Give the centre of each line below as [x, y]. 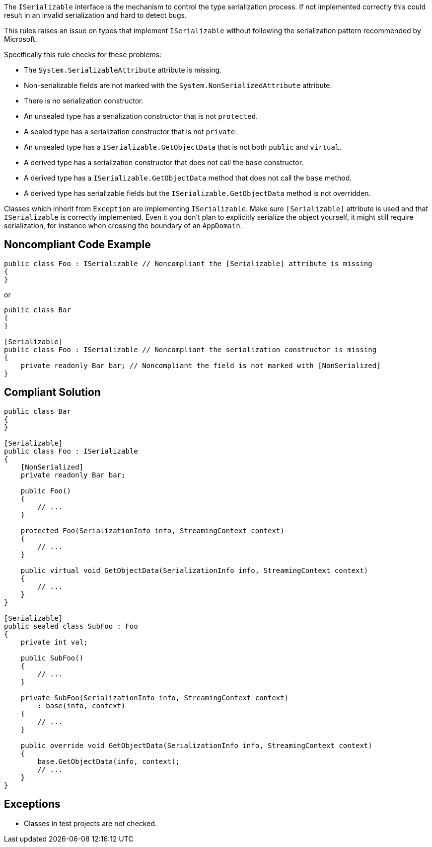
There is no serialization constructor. [84, 101]
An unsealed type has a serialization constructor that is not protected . [141, 116]
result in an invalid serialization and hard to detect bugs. [96, 15]
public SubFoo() [52, 658]
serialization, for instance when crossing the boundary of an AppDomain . [123, 226]
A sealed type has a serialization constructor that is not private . [131, 132]
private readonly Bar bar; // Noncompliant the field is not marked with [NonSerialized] [201, 365]
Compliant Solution [52, 392]
